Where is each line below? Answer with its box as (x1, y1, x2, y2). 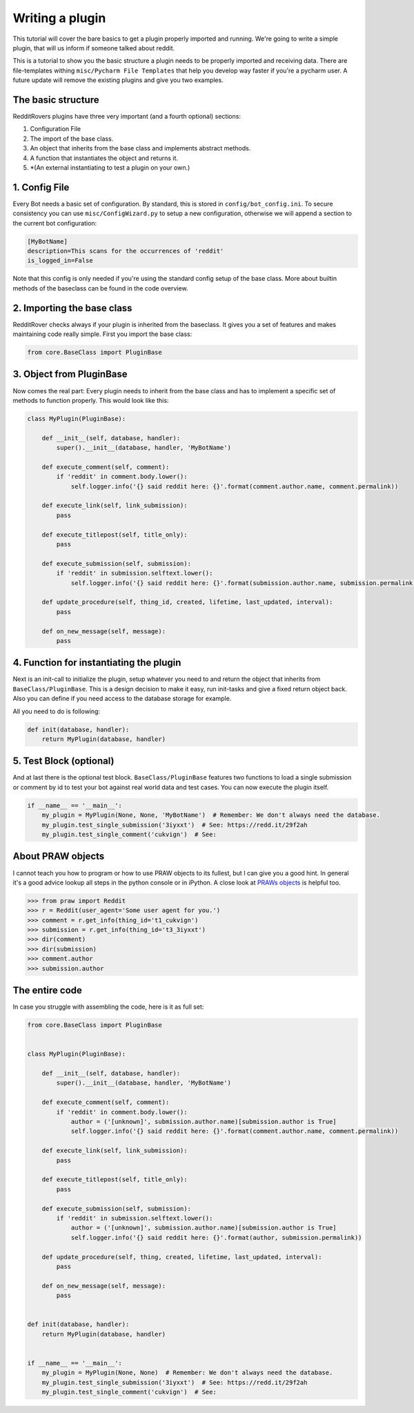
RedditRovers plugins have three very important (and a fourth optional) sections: (12, 112, 241, 121)
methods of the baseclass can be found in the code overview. (12, 284, 188, 293)
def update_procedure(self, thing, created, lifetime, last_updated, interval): (41, 1253, 322, 1261)
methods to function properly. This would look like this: (12, 396, 169, 404)
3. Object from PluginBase (12, 368, 128, 380)
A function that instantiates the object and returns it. (30, 154, 179, 162)
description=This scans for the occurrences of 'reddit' (27, 247, 224, 255)
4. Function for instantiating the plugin (12, 657, 181, 669)
